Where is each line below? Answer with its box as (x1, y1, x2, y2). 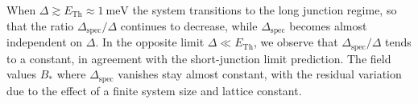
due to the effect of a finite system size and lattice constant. (6, 82, 302, 98)
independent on (6, 34, 83, 50)
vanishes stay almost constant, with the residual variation (118, 66, 402, 82)
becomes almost (289, 17, 367, 34)
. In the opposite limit (95, 34, 205, 50)
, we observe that (253, 34, 338, 50)
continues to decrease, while (120, 17, 258, 34)
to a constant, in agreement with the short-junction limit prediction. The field (6, 50, 391, 66)
